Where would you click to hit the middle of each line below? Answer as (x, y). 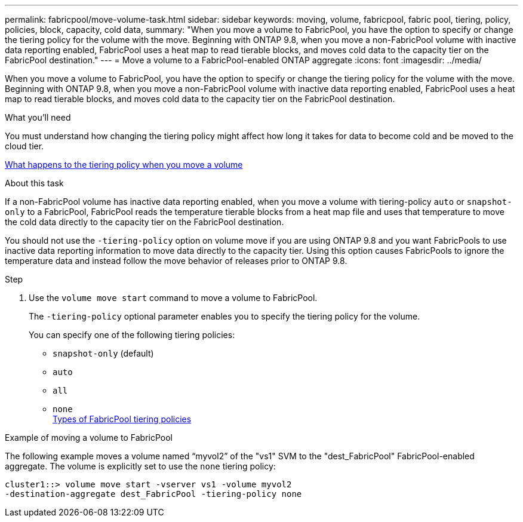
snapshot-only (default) (103, 353)
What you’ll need (38, 117)
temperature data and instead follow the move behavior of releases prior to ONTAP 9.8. (176, 261)
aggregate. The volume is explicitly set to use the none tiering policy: (140, 466)
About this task (34, 183)
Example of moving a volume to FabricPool (89, 437)
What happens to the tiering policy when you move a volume (124, 165)
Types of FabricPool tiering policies (122, 419)
